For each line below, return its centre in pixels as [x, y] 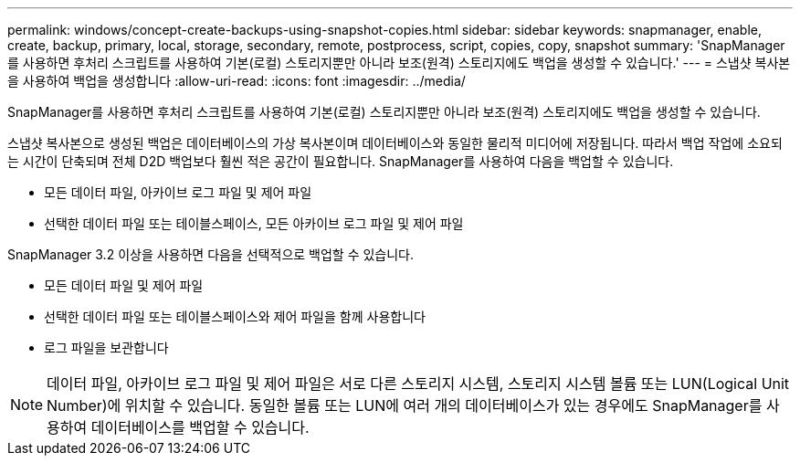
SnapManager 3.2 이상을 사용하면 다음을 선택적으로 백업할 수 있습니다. [211, 254]
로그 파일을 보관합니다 [106, 347]
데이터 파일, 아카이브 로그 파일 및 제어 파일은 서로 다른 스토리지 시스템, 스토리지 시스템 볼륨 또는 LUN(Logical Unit [418, 384]
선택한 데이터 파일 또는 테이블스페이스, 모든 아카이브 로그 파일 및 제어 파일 [254, 223]
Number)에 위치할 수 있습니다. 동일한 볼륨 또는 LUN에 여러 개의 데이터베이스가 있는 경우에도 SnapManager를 [405, 405]
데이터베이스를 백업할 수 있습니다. [200, 427]
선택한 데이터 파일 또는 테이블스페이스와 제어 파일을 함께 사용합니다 [235, 316]
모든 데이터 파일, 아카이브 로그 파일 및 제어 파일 [178, 192]
